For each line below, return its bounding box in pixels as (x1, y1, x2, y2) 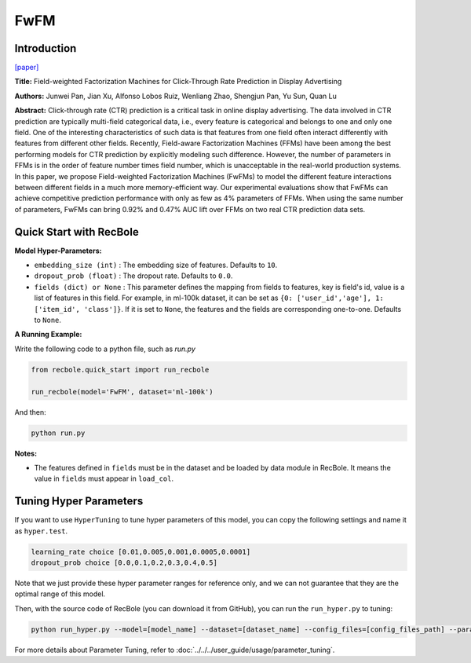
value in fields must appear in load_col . (34, 474, 174, 483)
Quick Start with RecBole (14, 225, 139, 239)
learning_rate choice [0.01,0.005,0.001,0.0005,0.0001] (31, 547, 251, 556)
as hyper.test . (14, 526, 68, 536)
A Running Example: (14, 330, 82, 339)
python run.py (31, 428, 86, 438)
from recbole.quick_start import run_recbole (31, 365, 210, 374)
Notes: (14, 449, 38, 458)
